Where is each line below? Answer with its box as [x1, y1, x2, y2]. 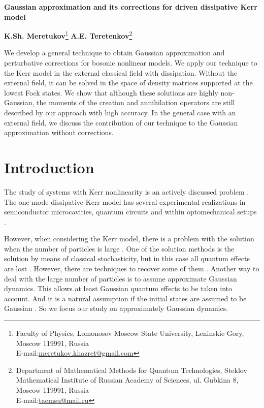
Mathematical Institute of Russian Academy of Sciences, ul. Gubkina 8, [16, 374, 239, 385]
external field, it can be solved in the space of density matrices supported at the [4, 77, 253, 88]
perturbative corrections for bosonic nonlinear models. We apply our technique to [4, 57, 257, 68]
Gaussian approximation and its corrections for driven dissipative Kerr [4, 2, 257, 12]
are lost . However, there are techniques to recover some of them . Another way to [4, 263, 259, 274]
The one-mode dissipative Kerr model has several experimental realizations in [4, 196, 246, 207]
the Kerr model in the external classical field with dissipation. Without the [4, 67, 237, 78]
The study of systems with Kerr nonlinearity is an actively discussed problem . [4, 186, 249, 197]
